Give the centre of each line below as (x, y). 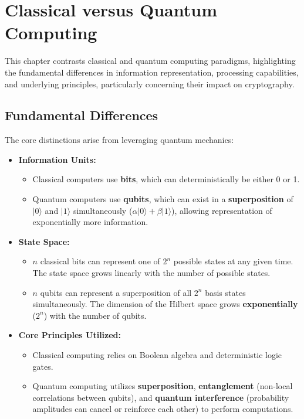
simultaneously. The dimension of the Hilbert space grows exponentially (165, 304)
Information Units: (57, 159)
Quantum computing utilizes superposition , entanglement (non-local (163, 386)
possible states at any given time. (233, 261)
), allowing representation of (222, 210)
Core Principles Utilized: (70, 335)
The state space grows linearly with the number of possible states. (151, 273)
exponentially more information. (90, 222)
